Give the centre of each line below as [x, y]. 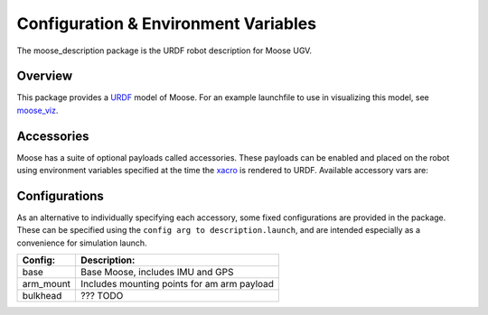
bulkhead [42, 296]
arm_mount [47, 284]
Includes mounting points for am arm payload [178, 284]
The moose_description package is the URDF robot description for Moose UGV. [164, 51]
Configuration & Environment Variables [166, 23]
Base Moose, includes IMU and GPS [157, 273]
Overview [45, 76]
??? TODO [102, 296]
